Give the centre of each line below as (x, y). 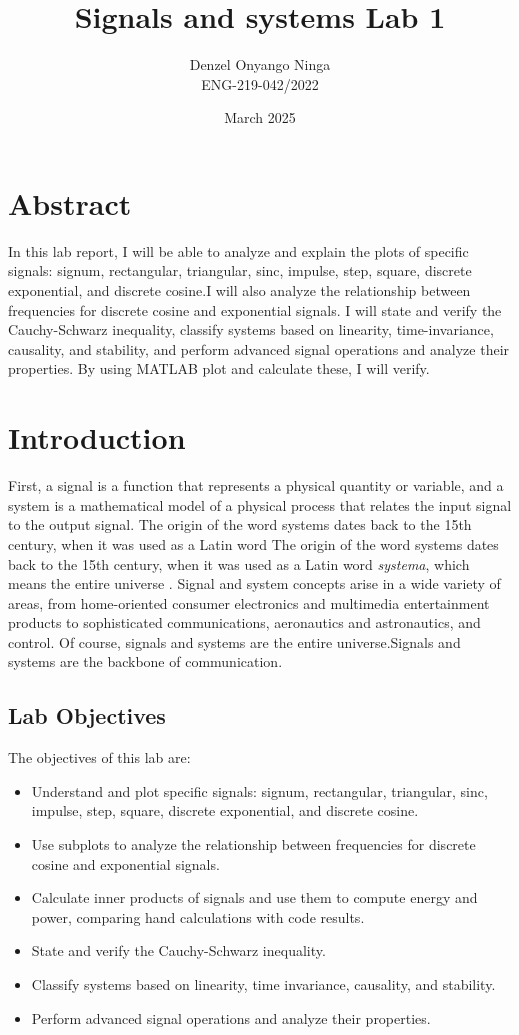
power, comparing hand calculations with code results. (198, 916)
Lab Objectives (87, 715)
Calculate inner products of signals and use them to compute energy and (254, 897)
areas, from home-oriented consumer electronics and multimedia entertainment (249, 602)
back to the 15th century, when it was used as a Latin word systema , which (239, 563)
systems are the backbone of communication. (145, 661)
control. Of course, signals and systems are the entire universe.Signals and (234, 641)
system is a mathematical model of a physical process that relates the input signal (260, 504)
